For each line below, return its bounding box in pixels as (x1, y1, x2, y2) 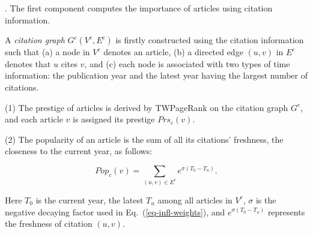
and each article (5, 113, 63, 125)
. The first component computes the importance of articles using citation (5, 2, 273, 14)
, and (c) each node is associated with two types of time (84, 57, 290, 70)
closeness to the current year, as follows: (5, 145, 153, 157)
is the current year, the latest (35, 193, 144, 206)
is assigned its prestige (72, 113, 155, 125)
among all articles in (157, 193, 232, 206)
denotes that (5, 57, 51, 70)
